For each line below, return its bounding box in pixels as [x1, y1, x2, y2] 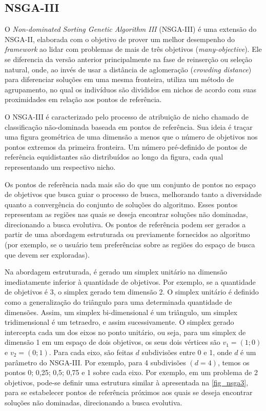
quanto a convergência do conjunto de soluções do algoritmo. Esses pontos [5, 199, 238, 209]
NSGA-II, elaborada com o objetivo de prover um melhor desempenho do [5, 33, 235, 44]
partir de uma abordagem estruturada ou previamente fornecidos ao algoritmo [5, 229, 250, 240]
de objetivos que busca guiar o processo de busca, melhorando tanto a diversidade [5, 189, 262, 200]
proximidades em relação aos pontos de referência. [5, 94, 162, 105]
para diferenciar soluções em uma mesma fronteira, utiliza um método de [5, 74, 234, 85]
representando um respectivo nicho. [5, 161, 116, 172]
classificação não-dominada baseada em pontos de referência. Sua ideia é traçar [5, 121, 253, 132]
